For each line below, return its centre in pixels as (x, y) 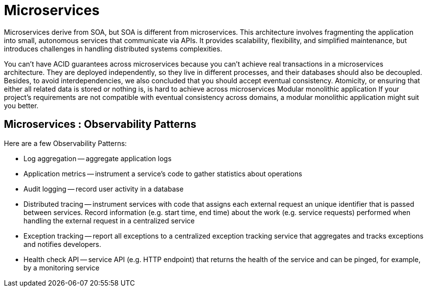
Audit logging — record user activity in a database (104, 189)
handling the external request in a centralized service (109, 220)
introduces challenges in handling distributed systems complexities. (113, 48)
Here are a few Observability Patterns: (66, 143)
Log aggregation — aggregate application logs (98, 158)
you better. (21, 105)
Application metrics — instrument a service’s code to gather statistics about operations (163, 173)
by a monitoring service (62, 267)
